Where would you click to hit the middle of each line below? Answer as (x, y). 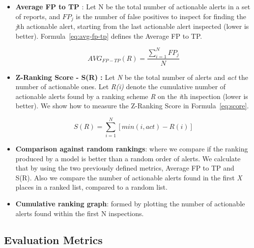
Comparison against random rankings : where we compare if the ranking (132, 149)
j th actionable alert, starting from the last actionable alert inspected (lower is (132, 26)
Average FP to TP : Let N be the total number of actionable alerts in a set (133, 6)
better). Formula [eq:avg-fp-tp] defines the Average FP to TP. (109, 36)
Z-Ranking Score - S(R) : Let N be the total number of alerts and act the (132, 77)
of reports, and (38, 16)
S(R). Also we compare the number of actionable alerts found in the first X (129, 177)
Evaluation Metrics (53, 239)
